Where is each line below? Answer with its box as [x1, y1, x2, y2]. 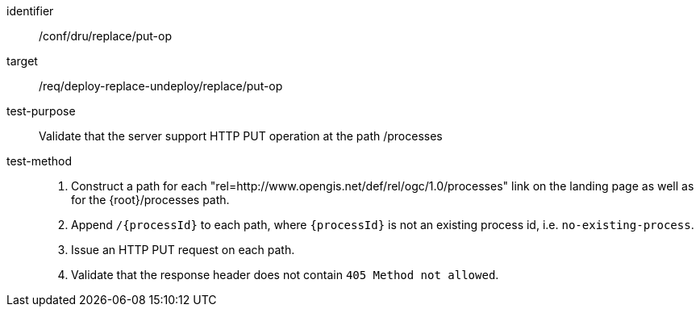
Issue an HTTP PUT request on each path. [71, 243, 295, 257]
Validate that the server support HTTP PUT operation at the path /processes [39, 129, 443, 143]
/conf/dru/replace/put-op [39, 29, 173, 43]
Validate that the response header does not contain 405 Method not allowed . [71, 268, 499, 282]
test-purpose [6, 104, 76, 118]
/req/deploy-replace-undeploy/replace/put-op [39, 79, 283, 93]
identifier [6, 4, 54, 18]
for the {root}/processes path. [71, 193, 230, 207]
